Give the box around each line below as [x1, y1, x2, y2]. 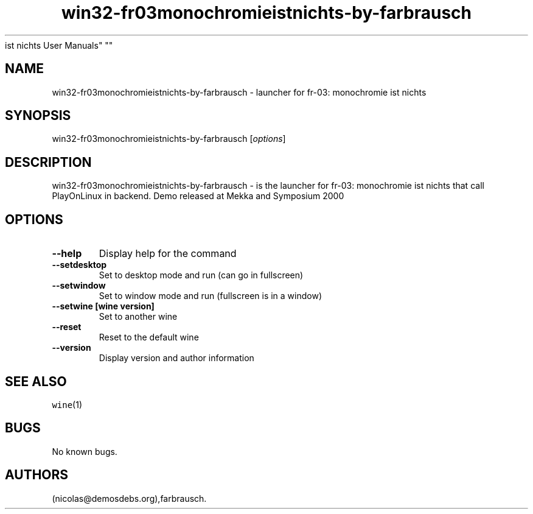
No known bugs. [52, 446, 117, 457]
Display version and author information [99, 353, 254, 364]
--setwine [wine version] [52, 301, 155, 312]
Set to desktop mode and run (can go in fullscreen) [99, 270, 304, 281]
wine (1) [52, 399, 83, 410]
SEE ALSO [5, 373, 67, 389]
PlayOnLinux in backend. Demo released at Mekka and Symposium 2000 [52, 191, 344, 202]
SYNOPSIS [5, 108, 71, 124]
